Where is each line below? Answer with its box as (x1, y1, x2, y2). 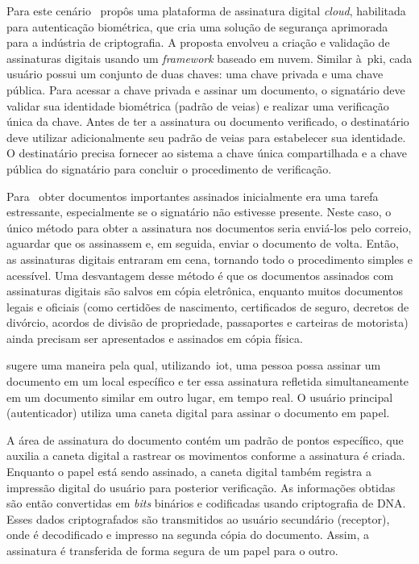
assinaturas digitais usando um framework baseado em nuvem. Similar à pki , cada (6, 49, 413, 66)
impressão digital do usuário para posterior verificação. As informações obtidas (6, 478, 396, 495)
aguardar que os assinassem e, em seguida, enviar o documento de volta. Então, (6, 235, 399, 252)
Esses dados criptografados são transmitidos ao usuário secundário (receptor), (6, 510, 390, 527)
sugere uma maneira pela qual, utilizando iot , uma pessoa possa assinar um (6, 357, 381, 374)
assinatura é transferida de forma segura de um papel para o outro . (6, 542, 338, 558)
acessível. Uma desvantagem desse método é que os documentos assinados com (6, 266, 394, 283)
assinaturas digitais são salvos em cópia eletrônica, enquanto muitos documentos (6, 282, 403, 299)
